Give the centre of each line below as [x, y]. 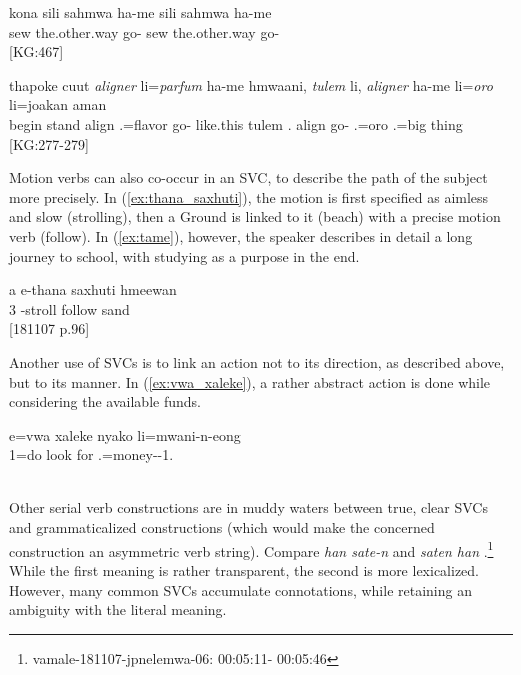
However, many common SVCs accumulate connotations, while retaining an [240, 589]
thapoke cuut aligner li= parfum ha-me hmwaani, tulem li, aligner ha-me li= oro [251, 84]
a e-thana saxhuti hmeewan [93, 289]
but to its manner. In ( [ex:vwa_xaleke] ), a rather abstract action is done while [250, 381]
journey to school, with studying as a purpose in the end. [184, 255]
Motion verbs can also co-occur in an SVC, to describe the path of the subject [248, 177]
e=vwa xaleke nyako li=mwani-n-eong [125, 434]
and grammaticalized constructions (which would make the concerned [222, 527]
